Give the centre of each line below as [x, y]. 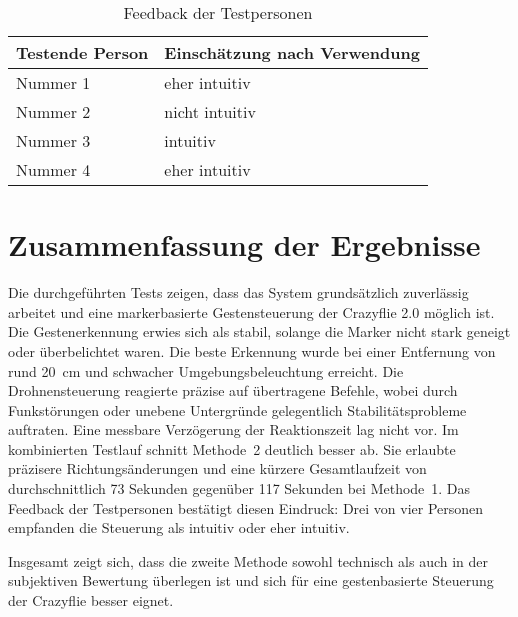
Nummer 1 [53, 82]
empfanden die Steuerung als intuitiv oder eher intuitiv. [179, 527]
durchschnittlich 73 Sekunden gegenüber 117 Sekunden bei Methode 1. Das [239, 488]
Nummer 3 [53, 140]
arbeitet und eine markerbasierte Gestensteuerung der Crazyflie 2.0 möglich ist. [251, 311]
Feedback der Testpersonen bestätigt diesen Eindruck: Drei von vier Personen [246, 507]
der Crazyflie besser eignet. [91, 600]
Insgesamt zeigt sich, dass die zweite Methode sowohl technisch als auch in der [248, 560]
